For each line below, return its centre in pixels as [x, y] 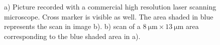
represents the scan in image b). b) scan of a [72, 26]
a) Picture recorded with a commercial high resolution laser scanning [110, 6]
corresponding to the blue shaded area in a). [72, 36]
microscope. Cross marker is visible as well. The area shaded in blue [109, 16]
